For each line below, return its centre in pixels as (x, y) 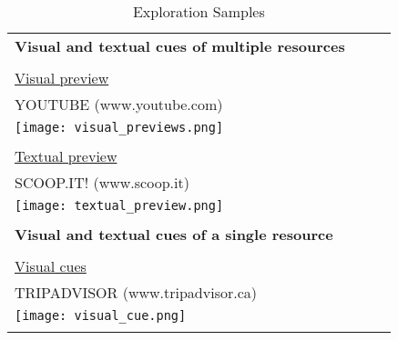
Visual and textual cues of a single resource (174, 234)
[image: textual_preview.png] (119, 205)
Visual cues (51, 266)
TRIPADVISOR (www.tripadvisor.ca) (136, 292)
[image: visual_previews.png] (119, 127)
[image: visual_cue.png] (101, 315)
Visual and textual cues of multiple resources (180, 46)
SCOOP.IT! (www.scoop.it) (102, 182)
